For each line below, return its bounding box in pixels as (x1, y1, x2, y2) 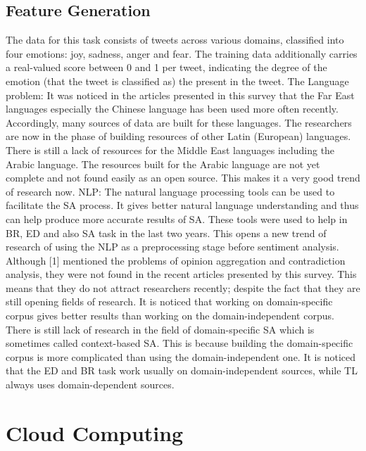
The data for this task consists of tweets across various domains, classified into (6, 32, 344, 47)
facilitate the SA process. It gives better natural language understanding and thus (6, 198, 359, 212)
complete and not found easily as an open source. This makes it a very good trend (6, 170, 360, 185)
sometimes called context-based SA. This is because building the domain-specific (6, 336, 353, 350)
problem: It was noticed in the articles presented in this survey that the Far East (6, 87, 355, 102)
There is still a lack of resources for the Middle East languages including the (6, 142, 335, 157)
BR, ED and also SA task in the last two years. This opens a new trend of (6, 225, 327, 240)
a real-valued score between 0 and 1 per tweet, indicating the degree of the (6, 60, 327, 75)
